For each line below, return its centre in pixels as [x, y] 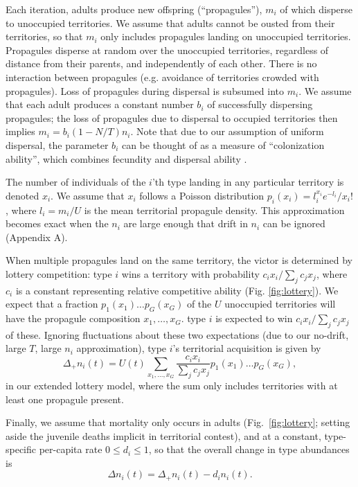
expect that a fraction [52, 304]
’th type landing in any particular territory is [248, 182]
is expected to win [254, 318]
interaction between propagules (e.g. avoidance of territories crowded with [162, 77]
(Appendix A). [37, 237]
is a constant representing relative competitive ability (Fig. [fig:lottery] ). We [177, 290]
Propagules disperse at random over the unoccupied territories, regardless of [167, 50]
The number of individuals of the [76, 182]
